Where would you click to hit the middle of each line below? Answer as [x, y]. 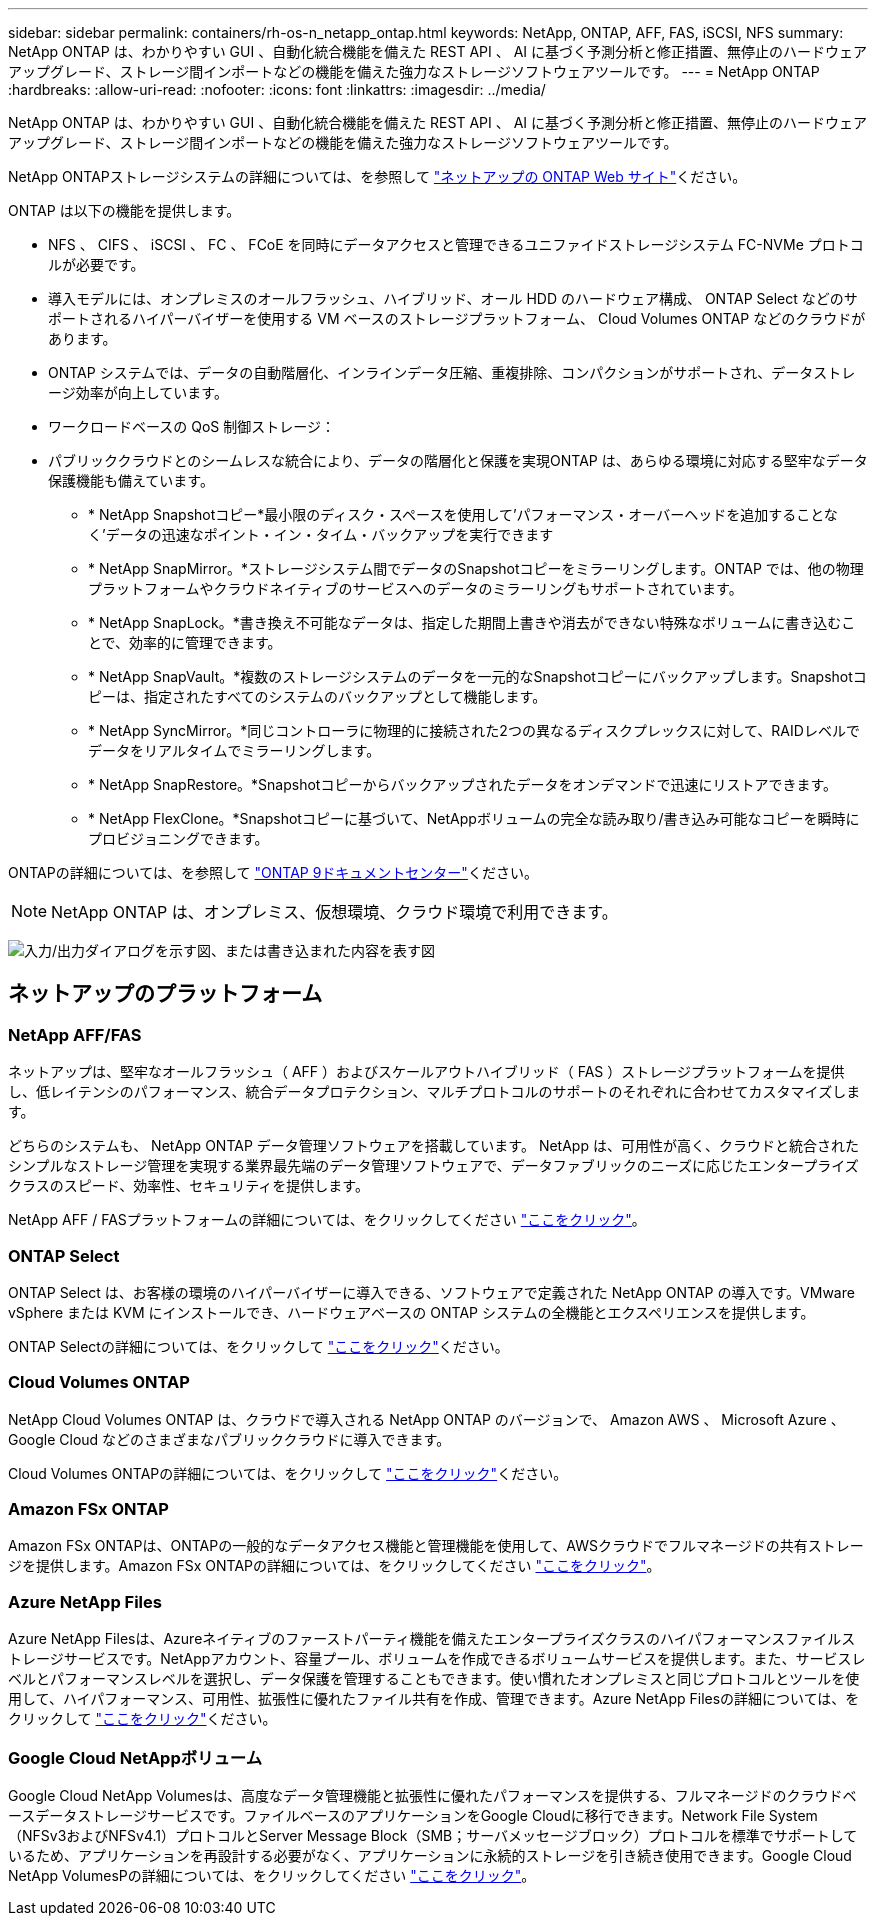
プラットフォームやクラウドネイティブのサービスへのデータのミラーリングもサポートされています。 [415, 588]
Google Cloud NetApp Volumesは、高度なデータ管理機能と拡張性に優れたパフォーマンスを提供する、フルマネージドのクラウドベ [432, 1795]
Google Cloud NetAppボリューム [135, 1757]
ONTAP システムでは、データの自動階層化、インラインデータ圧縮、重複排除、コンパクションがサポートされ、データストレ [452, 372]
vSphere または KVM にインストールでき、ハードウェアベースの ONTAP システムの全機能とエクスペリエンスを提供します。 [411, 1312]
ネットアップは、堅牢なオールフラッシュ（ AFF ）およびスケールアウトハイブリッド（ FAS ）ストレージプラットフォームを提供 [426, 1072]
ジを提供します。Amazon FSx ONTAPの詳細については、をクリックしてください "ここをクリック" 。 [334, 1566]
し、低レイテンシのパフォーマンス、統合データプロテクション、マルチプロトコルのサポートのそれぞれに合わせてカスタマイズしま [434, 1092]
